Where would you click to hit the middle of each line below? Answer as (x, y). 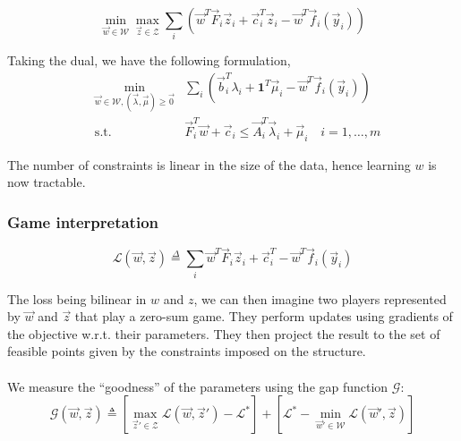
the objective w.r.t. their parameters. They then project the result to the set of (224, 333)
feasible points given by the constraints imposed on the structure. (187, 351)
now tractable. (47, 182)
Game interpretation (83, 221)
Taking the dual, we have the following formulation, (149, 60)
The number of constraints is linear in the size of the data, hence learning (209, 164)
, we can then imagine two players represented (320, 298)
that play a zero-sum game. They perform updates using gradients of (264, 316)
